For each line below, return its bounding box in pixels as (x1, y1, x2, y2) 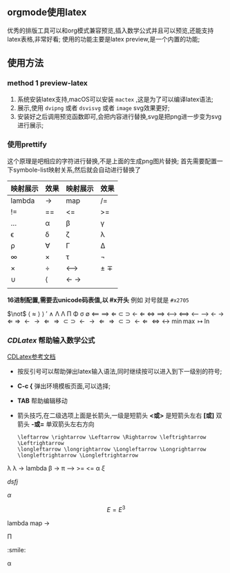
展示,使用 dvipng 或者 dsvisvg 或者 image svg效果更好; (17, 103, 171, 112)
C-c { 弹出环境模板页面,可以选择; (17, 382, 111, 390)
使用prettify (7, 140, 47, 149)
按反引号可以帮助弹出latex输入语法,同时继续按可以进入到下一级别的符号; (17, 367, 222, 376)
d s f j (7, 477, 19, 486)
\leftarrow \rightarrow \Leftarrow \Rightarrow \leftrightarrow (17, 434, 207, 441)
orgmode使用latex (7, 6, 87, 19)
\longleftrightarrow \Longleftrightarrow (17, 452, 138, 459)
